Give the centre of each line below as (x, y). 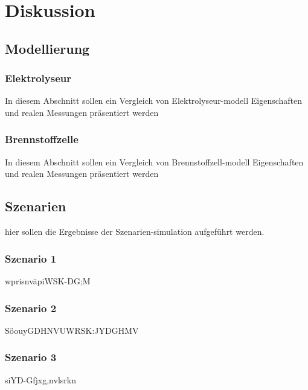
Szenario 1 (31, 258)
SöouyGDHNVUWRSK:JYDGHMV (72, 330)
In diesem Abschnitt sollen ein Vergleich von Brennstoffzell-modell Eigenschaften (154, 161)
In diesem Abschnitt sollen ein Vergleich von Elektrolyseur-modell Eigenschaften (154, 101)
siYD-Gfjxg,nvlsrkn (40, 379)
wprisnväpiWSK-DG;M (48, 280)
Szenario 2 (31, 308)
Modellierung (47, 48)
